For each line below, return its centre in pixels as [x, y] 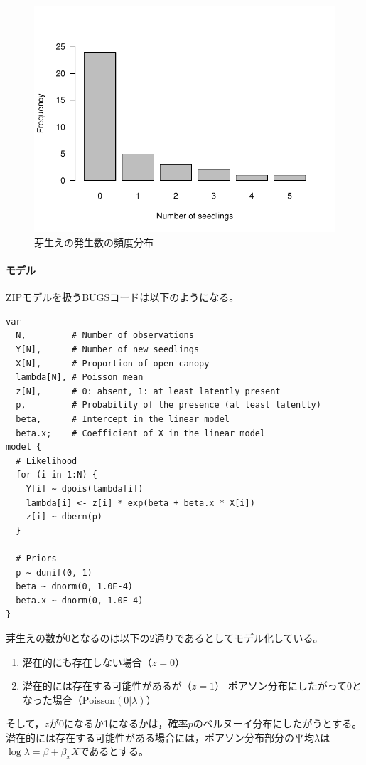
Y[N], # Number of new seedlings [108, 350]
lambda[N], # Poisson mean [80, 378]
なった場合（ [52, 699]
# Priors [36, 558]
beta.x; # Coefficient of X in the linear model [141, 433]
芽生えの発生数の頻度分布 [94, 242]
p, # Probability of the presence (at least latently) [168, 405]
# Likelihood [47, 461]
